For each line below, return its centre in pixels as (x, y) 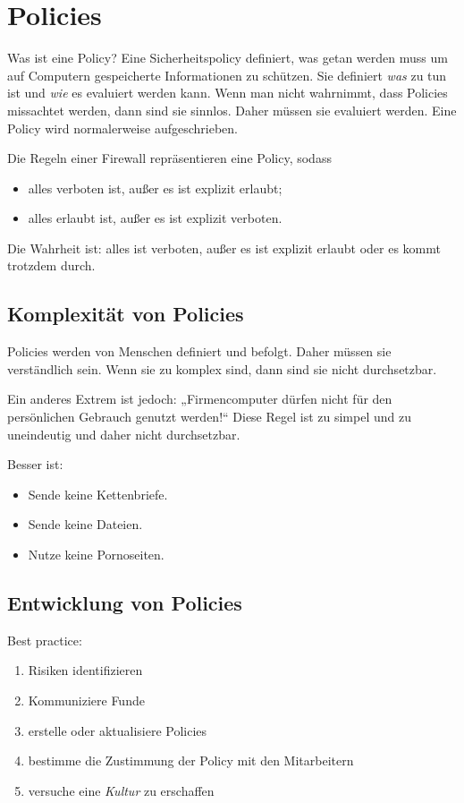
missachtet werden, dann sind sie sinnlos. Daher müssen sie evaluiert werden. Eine (232, 110)
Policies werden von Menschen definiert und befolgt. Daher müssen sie (199, 351)
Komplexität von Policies (126, 314)
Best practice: (45, 640)
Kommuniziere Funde (86, 700)
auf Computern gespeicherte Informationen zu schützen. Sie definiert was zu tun (227, 75)
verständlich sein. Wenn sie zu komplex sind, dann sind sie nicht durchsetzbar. (222, 368)
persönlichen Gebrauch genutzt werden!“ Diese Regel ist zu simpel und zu (209, 417)
